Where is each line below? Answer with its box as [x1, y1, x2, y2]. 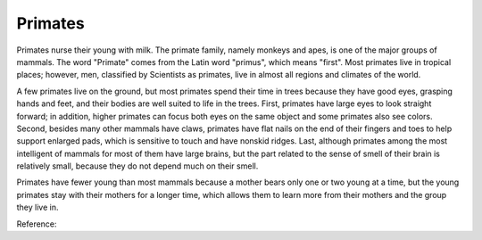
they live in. [16, 202, 59, 213]
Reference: [16, 219, 57, 229]
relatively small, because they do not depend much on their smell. [16, 161, 259, 171]
